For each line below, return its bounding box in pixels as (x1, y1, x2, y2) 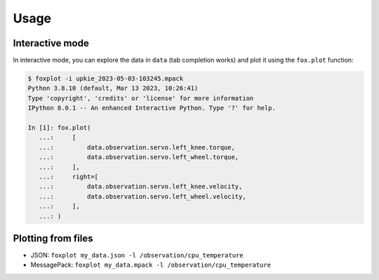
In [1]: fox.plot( (27, 124, 91, 131)
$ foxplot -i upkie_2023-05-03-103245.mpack (27, 74, 184, 83)
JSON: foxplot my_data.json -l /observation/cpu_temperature (30, 251, 244, 260)
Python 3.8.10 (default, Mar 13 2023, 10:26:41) (27, 84, 199, 93)
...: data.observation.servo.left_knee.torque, (39, 143, 235, 151)
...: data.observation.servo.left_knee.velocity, (39, 182, 243, 191)
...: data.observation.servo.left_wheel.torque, (39, 153, 239, 161)
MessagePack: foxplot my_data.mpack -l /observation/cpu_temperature (30, 260, 272, 269)
